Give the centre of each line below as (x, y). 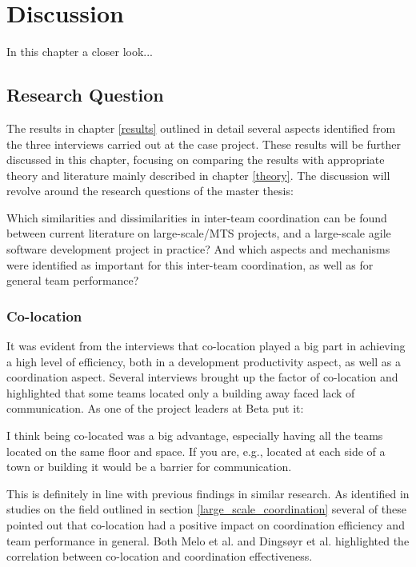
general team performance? (73, 280)
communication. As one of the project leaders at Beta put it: (155, 408)
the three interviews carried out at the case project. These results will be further (204, 144)
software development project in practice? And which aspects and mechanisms (198, 249)
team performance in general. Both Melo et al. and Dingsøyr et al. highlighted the (208, 540)
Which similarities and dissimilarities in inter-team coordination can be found (197, 217)
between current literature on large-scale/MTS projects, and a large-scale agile (199, 233)
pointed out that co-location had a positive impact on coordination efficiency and (206, 525)
